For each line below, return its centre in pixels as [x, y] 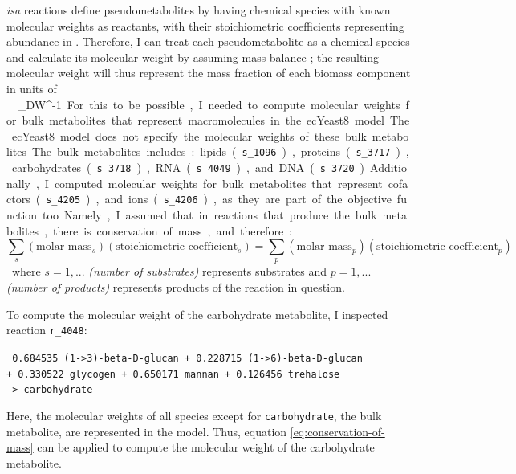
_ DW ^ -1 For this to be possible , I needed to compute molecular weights [209, 104]
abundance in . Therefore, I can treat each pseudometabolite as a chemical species [208, 41]
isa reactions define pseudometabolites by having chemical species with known [199, 10]
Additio [388, 167]
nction [22, 214]
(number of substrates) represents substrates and [207, 271]
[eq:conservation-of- [337, 431]
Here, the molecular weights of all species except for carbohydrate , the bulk [194, 415]
